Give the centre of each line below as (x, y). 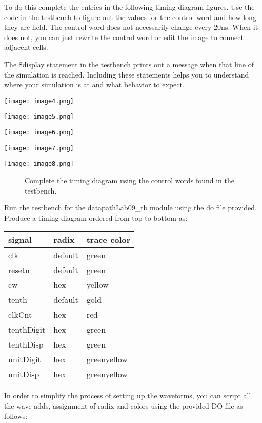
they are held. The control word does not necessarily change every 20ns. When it (131, 27)
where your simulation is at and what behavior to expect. (94, 84)
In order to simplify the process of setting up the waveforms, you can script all (128, 396)
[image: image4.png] (39, 101)
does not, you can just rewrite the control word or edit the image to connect (124, 37)
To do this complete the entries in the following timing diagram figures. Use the (129, 7)
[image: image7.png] (39, 148)
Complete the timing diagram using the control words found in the (130, 180)
